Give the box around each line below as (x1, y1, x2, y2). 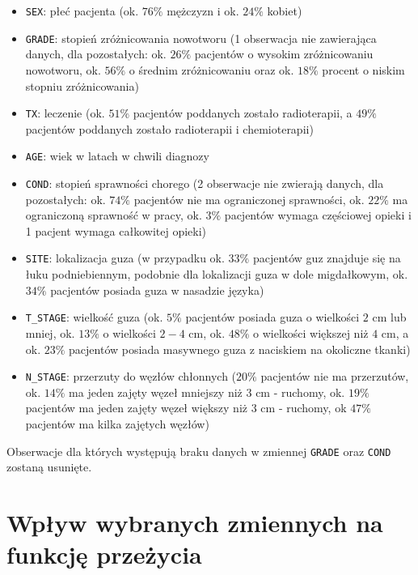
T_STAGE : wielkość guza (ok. (25, 309, 163, 326)
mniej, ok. (25, 324, 75, 341)
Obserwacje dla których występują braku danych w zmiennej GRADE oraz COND (6, 442, 391, 459)
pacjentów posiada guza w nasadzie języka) (50, 281, 264, 298)
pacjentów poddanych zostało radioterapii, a (133, 104, 353, 121)
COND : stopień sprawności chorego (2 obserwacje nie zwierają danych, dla (25, 175, 384, 191)
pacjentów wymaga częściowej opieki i (224, 207, 412, 224)
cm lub (372, 309, 407, 326)
